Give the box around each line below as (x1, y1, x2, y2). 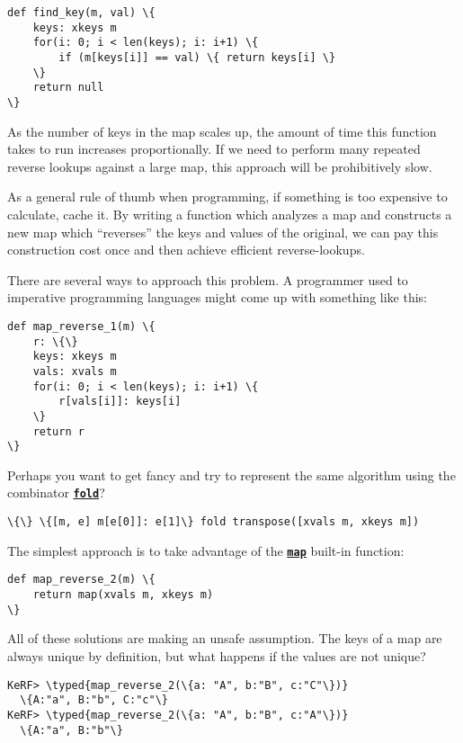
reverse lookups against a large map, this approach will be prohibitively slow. (7, 157, 432, 175)
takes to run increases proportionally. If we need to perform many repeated (7, 139, 421, 158)
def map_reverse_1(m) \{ (7, 319, 156, 333)
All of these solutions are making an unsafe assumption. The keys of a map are (7, 629, 442, 648)
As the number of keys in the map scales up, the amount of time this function (7, 121, 437, 140)
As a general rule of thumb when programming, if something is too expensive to (7, 187, 448, 206)
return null (32, 81, 104, 94)
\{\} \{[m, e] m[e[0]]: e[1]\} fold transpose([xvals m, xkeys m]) (7, 515, 420, 529)
